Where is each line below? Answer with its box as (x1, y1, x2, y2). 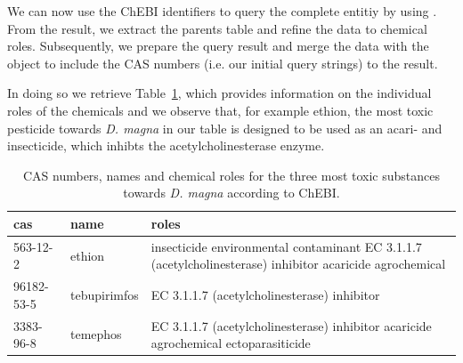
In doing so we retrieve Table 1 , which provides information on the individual (7, 84, 432, 102)
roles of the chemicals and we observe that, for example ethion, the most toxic (7, 101, 434, 119)
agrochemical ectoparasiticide (150, 334, 311, 352)
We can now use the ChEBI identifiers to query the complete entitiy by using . (7, 2, 437, 20)
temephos (70, 325, 122, 343)
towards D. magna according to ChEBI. (123, 183, 340, 202)
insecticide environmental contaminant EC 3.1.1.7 (150, 237, 422, 255)
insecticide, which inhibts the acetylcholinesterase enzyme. (7, 136, 325, 155)
